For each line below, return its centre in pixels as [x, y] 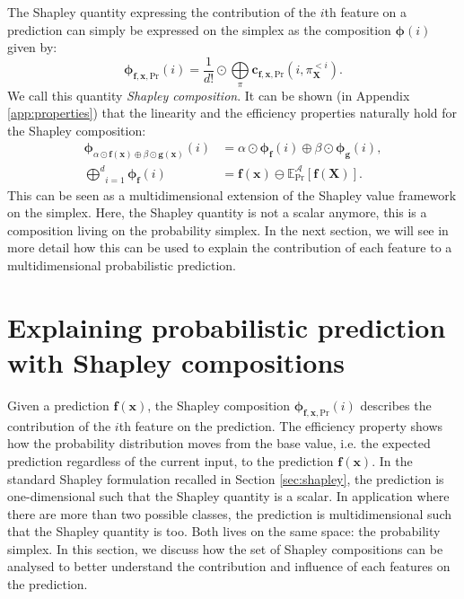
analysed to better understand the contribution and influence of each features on [229, 566]
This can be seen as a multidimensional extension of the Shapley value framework [232, 194]
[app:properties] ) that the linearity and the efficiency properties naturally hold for [232, 113]
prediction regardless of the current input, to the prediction [171, 460]
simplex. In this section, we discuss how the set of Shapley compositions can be [225, 548]
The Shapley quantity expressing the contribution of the [162, 12]
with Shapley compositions [176, 361]
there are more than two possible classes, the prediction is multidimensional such [230, 513]
